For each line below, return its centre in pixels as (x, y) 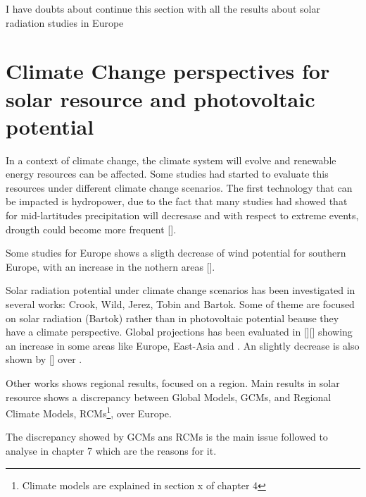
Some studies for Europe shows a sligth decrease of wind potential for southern (176, 253)
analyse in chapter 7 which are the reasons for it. (111, 451)
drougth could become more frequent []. (91, 229)
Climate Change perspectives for (168, 71)
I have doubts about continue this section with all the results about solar (163, 8)
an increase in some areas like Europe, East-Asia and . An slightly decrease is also (183, 345)
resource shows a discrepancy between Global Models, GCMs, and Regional (169, 397)
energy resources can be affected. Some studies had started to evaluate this (167, 174)
